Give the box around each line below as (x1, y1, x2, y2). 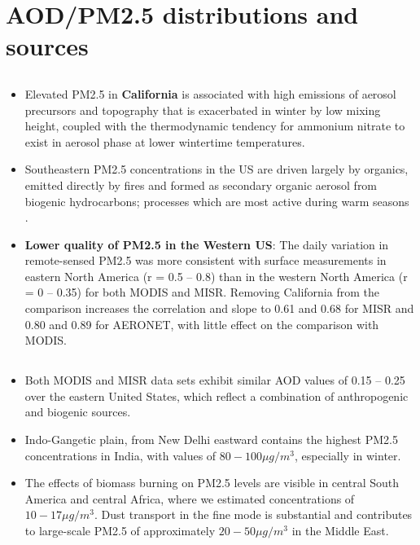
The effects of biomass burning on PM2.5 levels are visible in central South (24, 474, 399, 491)
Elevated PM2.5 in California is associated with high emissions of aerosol (24, 85, 396, 102)
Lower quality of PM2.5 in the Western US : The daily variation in (24, 235, 389, 253)
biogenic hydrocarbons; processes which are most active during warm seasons (24, 192, 409, 209)
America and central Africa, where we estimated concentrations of (24, 490, 355, 507)
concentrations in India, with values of (24, 446, 217, 464)
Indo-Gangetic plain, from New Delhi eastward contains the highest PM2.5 (24, 431, 398, 448)
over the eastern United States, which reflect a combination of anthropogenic (24, 387, 409, 404)
